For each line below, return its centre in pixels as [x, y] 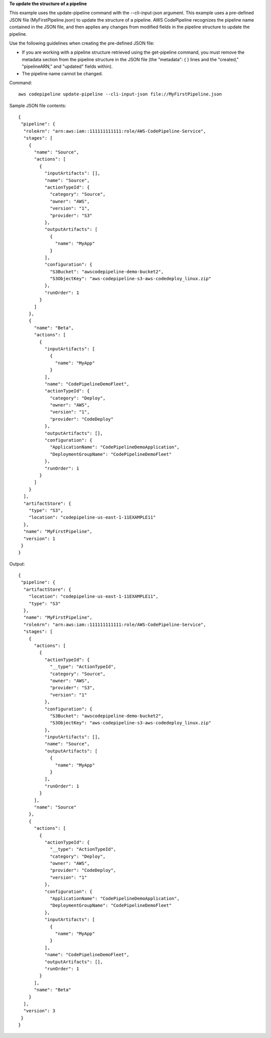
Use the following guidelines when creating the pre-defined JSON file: [82, 43]
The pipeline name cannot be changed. [62, 73]
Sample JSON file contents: [38, 105]
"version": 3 [39, 1011]
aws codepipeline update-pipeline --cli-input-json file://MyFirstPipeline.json [120, 94]
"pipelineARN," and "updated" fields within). [67, 67]
